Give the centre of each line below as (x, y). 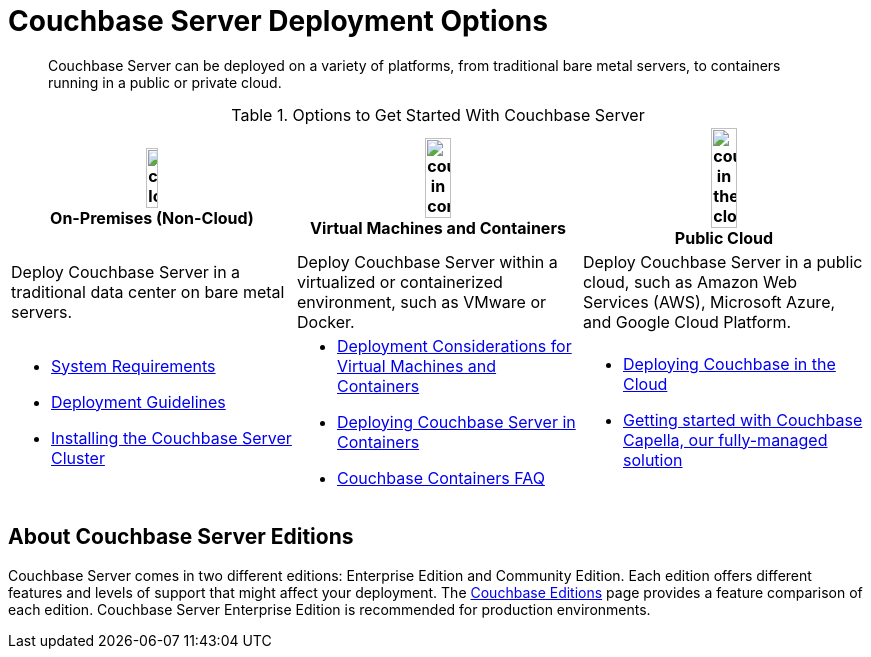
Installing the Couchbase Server (171, 437)
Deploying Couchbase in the (729, 363)
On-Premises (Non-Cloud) (152, 217)
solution (652, 459)
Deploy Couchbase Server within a (427, 261)
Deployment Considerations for (454, 345)
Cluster (78, 457)
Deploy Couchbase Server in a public (722, 261)
